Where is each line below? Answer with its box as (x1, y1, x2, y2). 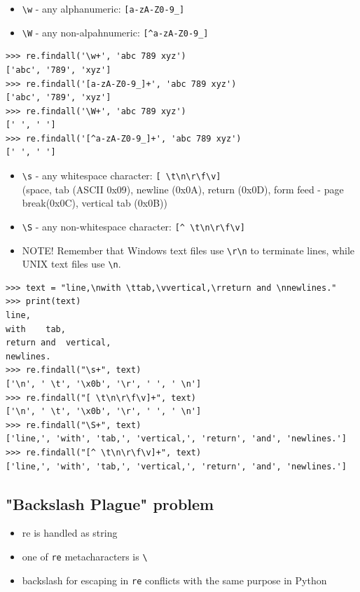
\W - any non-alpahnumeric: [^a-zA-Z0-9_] (22, 25, 209, 39)
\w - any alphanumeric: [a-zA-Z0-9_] (22, 1, 185, 15)
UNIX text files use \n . (22, 256, 121, 271)
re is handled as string (22, 525, 118, 540)
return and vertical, (6, 338, 111, 348)
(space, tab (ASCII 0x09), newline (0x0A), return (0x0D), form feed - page (22, 181, 344, 196)
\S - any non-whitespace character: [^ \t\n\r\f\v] (22, 219, 245, 233)
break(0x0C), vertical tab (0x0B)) (22, 195, 167, 210)
